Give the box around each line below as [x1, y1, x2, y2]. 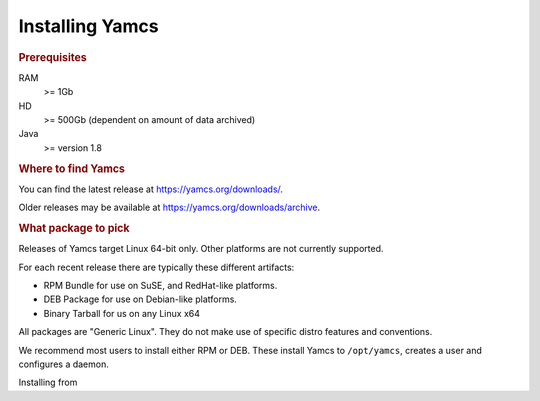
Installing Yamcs [18, 15, 159, 37]
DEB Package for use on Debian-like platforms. [43, 293, 237, 305]
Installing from [18, 376, 78, 389]
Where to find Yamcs [18, 161, 125, 175]
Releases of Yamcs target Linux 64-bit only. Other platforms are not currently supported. [18, 243, 384, 255]
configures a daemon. [18, 358, 109, 370]
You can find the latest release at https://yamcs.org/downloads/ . [18, 183, 284, 195]
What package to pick [18, 221, 130, 235]
